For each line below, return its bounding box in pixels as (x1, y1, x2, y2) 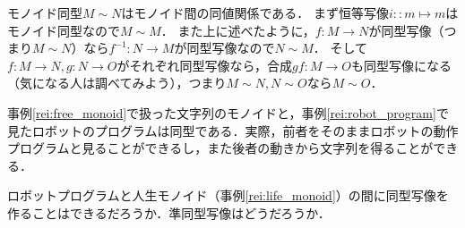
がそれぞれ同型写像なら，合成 (116, 55, 293, 74)
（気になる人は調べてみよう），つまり (7, 73, 227, 92)
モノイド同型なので (7, 21, 120, 39)
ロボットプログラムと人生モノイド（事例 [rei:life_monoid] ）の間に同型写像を (7, 186, 449, 205)
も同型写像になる (350, 55, 452, 74)
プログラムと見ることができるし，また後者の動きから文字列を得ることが (7, 139, 434, 157)
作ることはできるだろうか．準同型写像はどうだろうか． (7, 203, 331, 222)
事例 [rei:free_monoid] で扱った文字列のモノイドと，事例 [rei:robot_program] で (7, 103, 449, 122)
